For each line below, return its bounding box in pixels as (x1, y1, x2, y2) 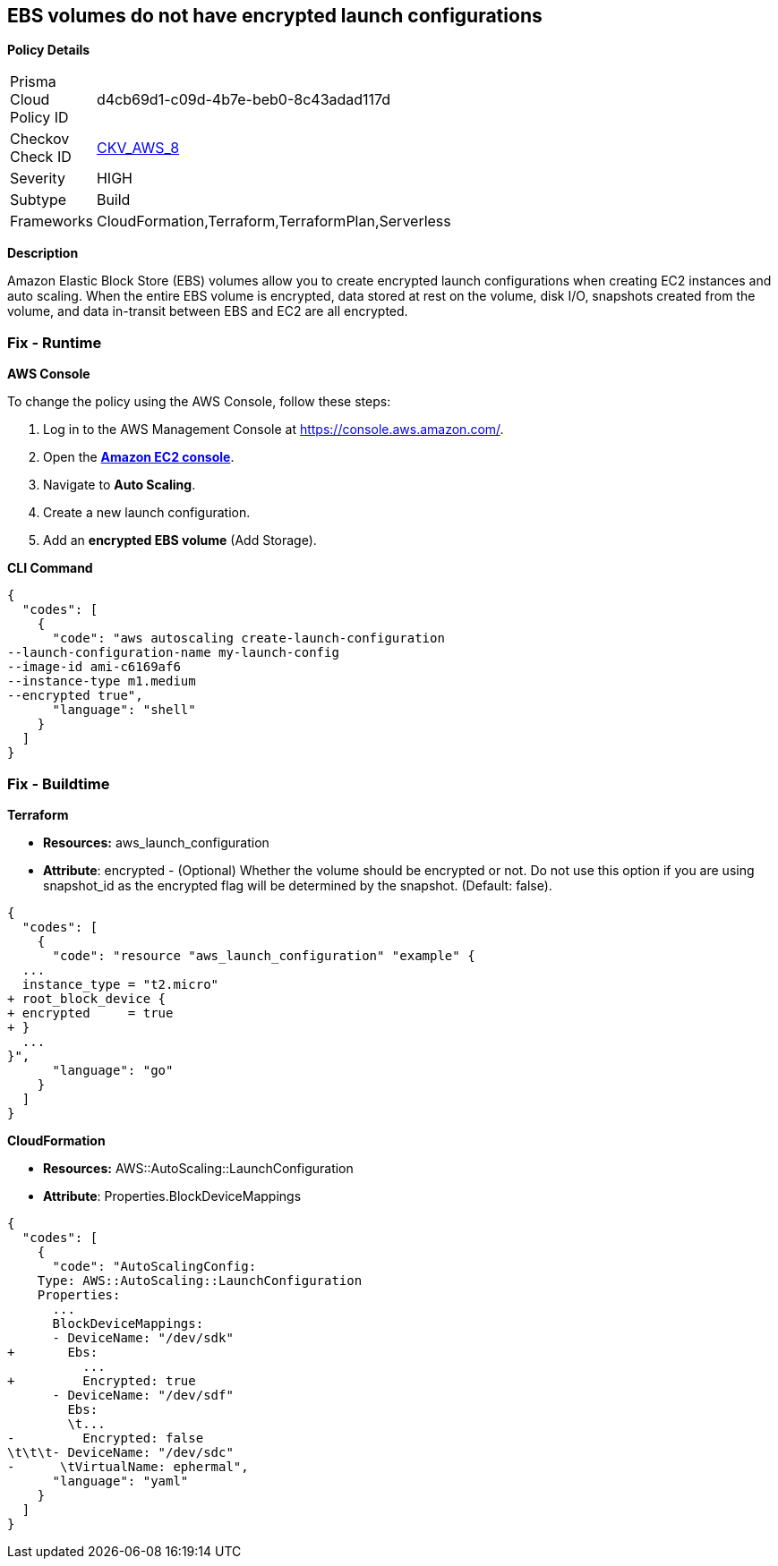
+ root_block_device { (7, 991, 167, 1006)
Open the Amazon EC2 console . (43, 449, 235, 465)
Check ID (10, 148, 72, 166)
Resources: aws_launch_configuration (43, 834, 269, 850)
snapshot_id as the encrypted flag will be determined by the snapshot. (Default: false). (43, 877, 552, 893)
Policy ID (10, 108, 69, 127)
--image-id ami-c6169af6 (7, 660, 181, 675)
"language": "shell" (52, 702, 196, 718)
